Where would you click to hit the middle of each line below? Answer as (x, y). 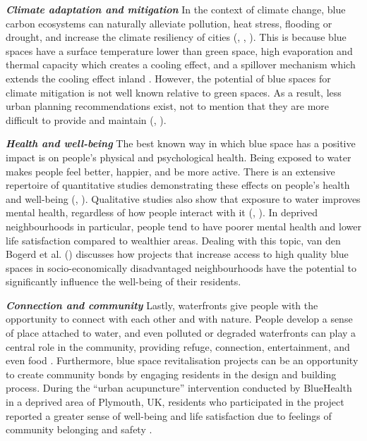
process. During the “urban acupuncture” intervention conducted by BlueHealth (179, 388)
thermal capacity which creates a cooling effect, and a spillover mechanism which (181, 64)
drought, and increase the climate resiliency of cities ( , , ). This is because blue (176, 37)
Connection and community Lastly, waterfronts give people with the (162, 305)
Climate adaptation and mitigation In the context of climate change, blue (176, 9)
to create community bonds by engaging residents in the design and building (171, 374)
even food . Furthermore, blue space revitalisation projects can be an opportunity (182, 360)
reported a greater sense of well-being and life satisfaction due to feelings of (169, 415)
